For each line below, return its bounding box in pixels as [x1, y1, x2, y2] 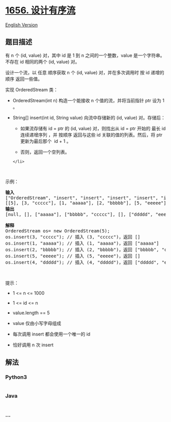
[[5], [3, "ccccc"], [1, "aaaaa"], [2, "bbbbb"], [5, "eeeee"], [5, 200, 169, 206]
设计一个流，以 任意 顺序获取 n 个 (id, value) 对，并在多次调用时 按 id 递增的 [5, 69, 164, 75]
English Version [5, 21, 38, 28]
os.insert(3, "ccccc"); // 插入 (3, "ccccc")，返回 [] [5, 234, 141, 239]
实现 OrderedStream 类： [5, 86, 59, 93]
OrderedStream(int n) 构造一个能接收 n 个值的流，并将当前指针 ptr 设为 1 [12, 97, 164, 103]
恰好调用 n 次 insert [12, 342, 54, 348]
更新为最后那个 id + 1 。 [20, 138, 71, 144]
